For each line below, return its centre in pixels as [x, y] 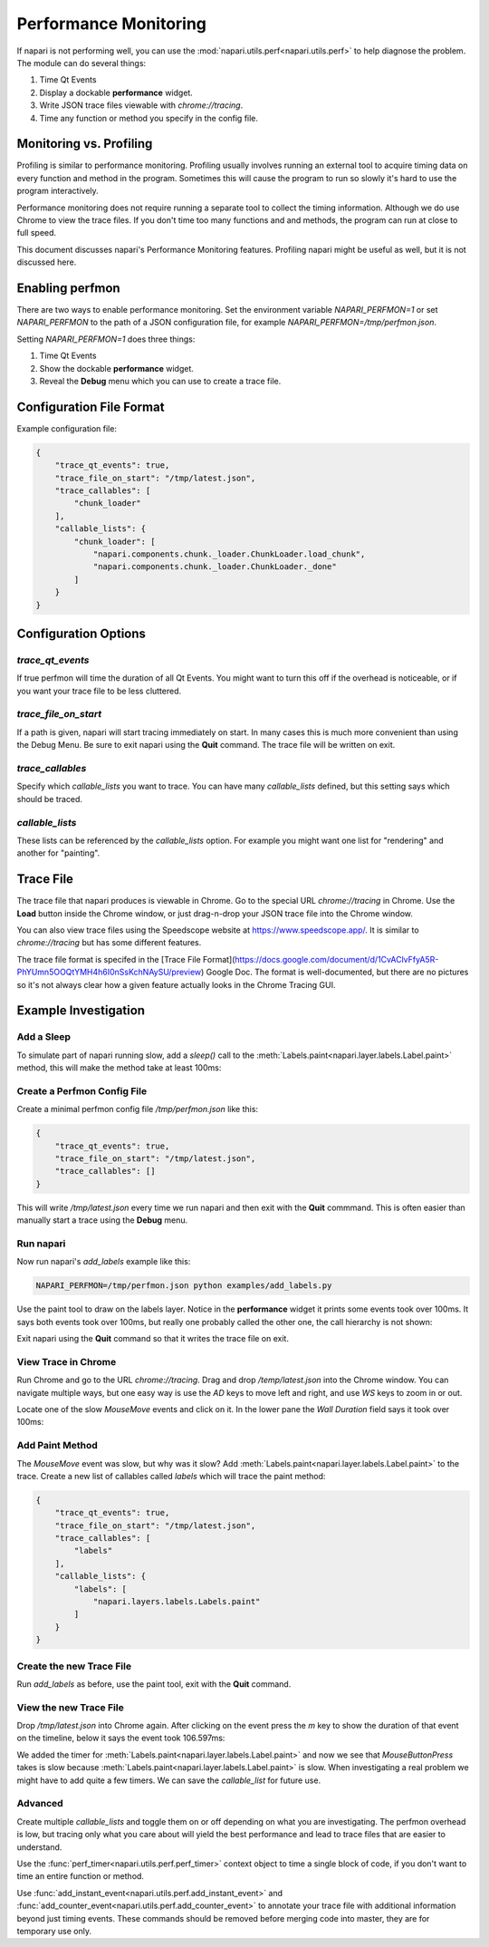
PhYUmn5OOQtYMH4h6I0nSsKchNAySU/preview [109, 972]
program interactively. [58, 191]
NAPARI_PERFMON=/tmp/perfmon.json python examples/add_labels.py [184, 1286]
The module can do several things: [81, 63]
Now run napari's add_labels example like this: [104, 1262]
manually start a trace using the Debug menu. [102, 1220]
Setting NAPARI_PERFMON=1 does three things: [106, 339]
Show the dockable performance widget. [117, 368]
